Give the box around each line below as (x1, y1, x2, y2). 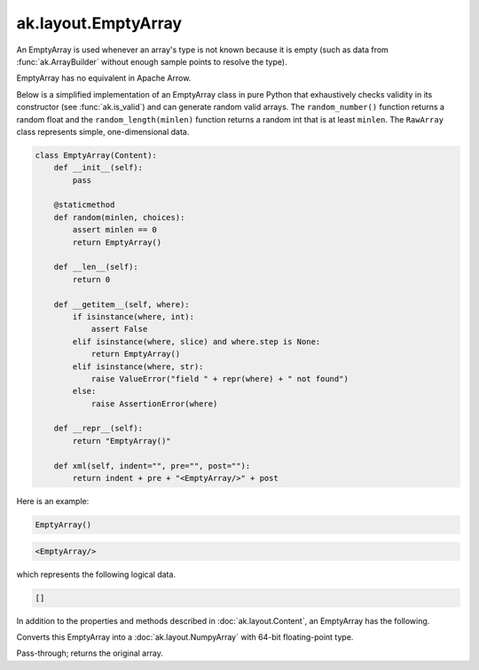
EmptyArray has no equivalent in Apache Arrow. (16, 73, 192, 83)
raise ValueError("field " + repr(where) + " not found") (90, 374, 349, 383)
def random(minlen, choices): (53, 212, 185, 222)
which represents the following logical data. (16, 569, 177, 579)
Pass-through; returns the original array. (16, 648, 163, 658)
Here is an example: (16, 496, 90, 507)
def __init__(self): (53, 162, 144, 173)
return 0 (72, 274, 111, 284)
